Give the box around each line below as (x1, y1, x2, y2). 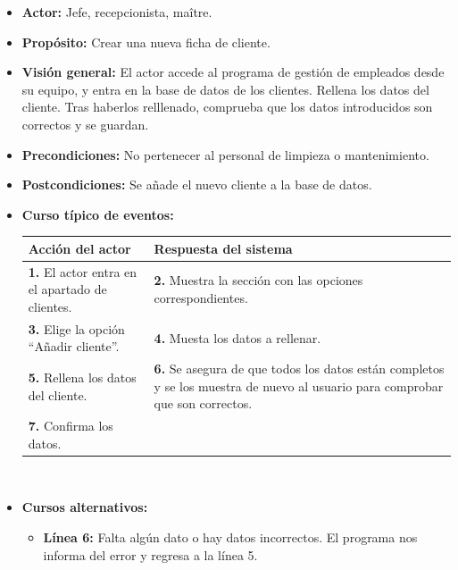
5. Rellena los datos (28, 367, 137, 386)
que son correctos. (154, 394, 253, 413)
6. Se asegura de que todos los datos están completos (154, 359, 445, 378)
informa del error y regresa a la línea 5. (43, 545, 258, 564)
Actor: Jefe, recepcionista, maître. (21, 3, 212, 21)
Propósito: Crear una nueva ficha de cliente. (21, 32, 271, 51)
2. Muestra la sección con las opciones (154, 271, 363, 289)
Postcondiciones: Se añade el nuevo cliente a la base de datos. (21, 175, 372, 194)
